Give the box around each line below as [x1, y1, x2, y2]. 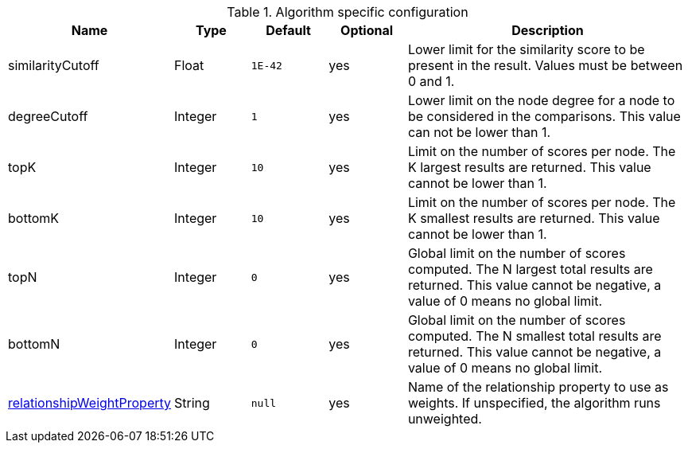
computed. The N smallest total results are [407, 328, 662, 344]
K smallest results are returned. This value [407, 210, 660, 226]
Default [266, 22, 311, 38]
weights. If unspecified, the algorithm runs [407, 395, 661, 411]
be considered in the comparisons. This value [407, 108, 681, 124]
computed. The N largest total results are [407, 261, 653, 277]
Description [511, 22, 584, 38]
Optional [340, 22, 394, 38]
